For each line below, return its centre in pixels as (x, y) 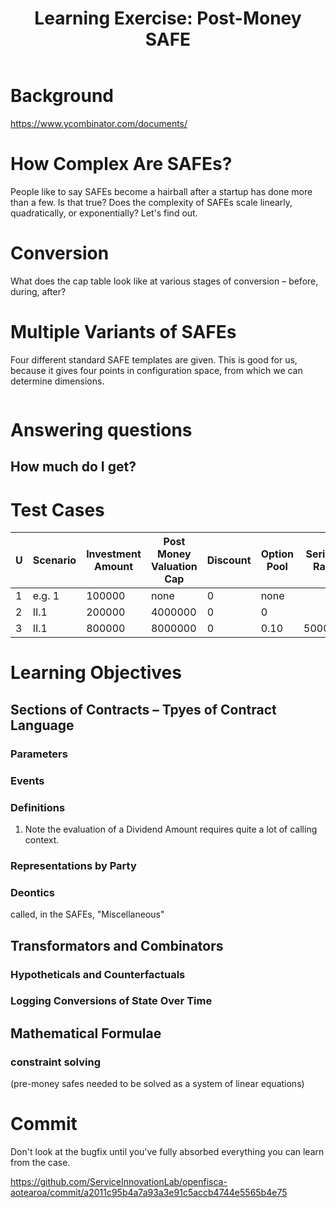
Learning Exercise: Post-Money (168, 18)
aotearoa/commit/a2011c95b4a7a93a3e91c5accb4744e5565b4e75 (149, 1193)
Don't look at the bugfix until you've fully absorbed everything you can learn (167, 1152)
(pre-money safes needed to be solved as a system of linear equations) (157, 1084)
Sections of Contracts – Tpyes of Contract (143, 709)
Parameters (39, 754)
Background (62, 96)
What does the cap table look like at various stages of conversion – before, (164, 281)
